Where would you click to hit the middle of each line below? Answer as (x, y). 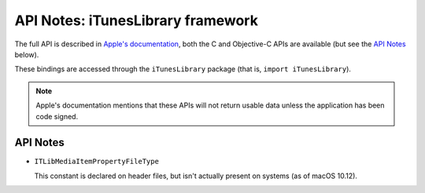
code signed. (57, 116)
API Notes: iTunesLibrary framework (137, 20)
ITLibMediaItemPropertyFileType (96, 162)
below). (27, 54)
